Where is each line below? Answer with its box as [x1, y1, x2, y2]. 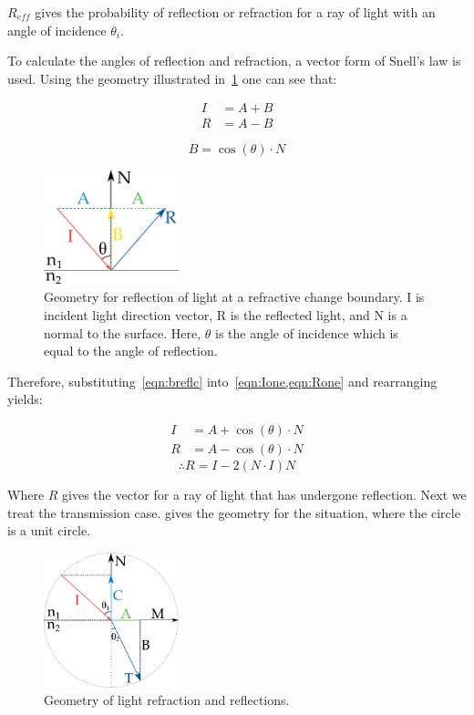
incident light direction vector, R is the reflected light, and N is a [44, 305, 407, 324]
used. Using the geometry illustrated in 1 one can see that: [7, 68, 337, 88]
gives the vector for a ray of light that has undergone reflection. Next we [62, 484, 467, 503]
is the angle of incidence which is [214, 323, 398, 342]
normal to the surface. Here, [44, 323, 201, 342]
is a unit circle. [7, 521, 91, 540]
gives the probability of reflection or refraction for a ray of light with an [35, 3, 436, 21]
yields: [7, 389, 43, 409]
